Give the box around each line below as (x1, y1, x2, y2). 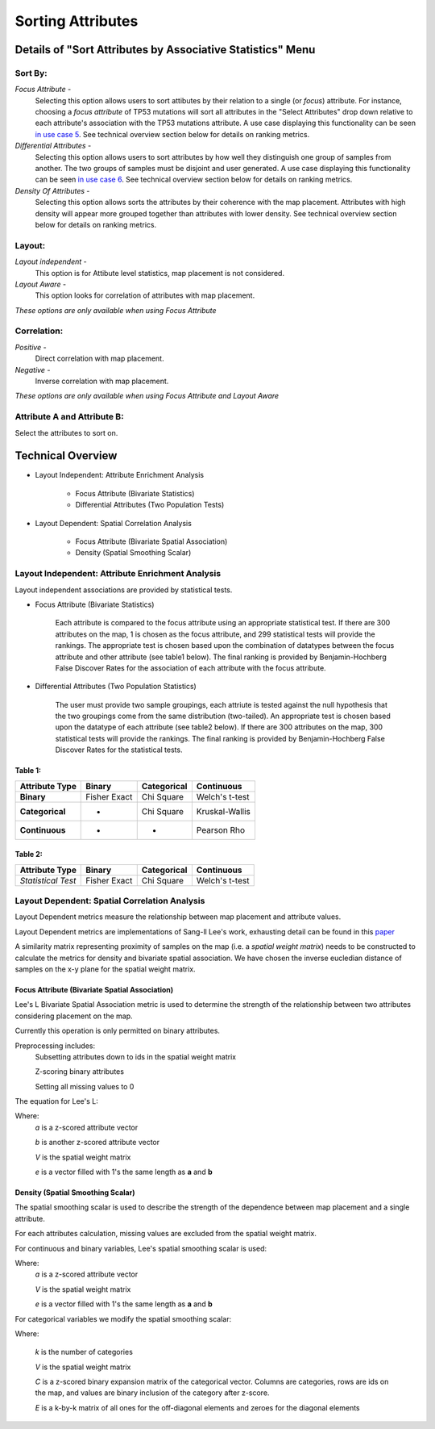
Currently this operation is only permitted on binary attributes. (14, 1026, 221, 1036)
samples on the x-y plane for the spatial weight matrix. (14, 964, 197, 974)
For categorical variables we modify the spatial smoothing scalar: (14, 1314, 232, 1323)
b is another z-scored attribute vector (35, 1138, 160, 1147)
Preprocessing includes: (14, 1041, 96, 1051)
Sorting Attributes (14, 12, 139, 30)
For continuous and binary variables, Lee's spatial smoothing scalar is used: (14, 1243, 267, 1253)
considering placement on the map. (14, 1011, 133, 1021)
